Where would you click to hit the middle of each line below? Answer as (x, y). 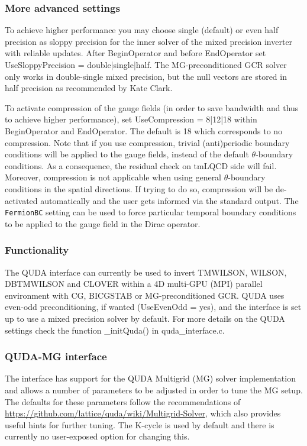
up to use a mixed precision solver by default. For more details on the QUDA (145, 318)
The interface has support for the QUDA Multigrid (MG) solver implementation (150, 378)
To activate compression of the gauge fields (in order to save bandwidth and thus (152, 107)
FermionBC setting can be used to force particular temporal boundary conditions (151, 212)
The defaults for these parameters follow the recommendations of (123, 401)
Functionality (37, 250)
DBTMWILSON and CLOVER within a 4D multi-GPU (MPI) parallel (134, 284)
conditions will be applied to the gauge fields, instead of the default (127, 154)
